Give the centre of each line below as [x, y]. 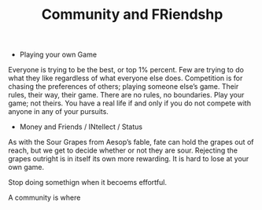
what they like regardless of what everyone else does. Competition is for [125, 78]
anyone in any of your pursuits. [58, 112]
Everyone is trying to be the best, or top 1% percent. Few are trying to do [126, 70]
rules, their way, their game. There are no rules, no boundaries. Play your [126, 95]
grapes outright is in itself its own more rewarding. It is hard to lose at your [129, 159]
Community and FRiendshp [132, 15]
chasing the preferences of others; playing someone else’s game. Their [124, 87]
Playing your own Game [58, 55]
